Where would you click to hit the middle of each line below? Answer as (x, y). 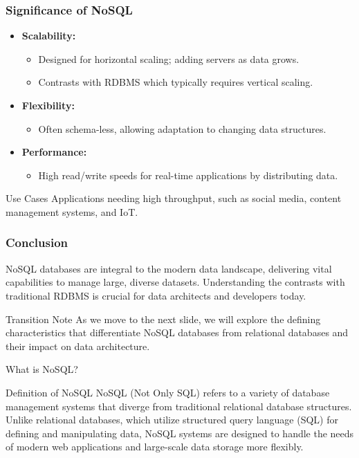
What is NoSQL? (42, 369)
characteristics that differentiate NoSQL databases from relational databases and (177, 332)
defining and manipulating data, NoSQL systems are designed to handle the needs (180, 433)
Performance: (54, 152)
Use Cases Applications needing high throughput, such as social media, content (174, 198)
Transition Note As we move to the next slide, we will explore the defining (163, 319)
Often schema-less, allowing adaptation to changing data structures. (182, 128)
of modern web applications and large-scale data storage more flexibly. (155, 447)
